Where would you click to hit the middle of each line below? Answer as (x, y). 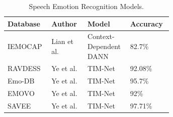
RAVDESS (24, 68)
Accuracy (146, 23)
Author (64, 23)
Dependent (104, 46)
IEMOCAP (25, 46)
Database (24, 23)
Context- (101, 36)
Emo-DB (21, 81)
